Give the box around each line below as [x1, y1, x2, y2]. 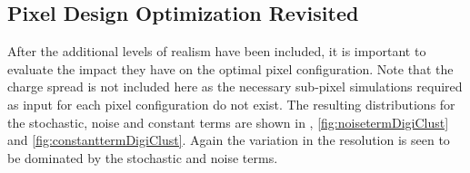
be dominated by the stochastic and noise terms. [7, 148, 278, 167]
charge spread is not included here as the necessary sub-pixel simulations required [7, 77, 463, 96]
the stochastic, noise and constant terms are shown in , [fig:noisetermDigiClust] [7, 112, 449, 131]
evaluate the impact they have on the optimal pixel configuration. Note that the [7, 59, 454, 78]
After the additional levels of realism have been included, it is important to [7, 42, 426, 61]
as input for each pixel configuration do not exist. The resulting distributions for [7, 94, 455, 113]
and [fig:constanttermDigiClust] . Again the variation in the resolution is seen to [7, 130, 450, 149]
